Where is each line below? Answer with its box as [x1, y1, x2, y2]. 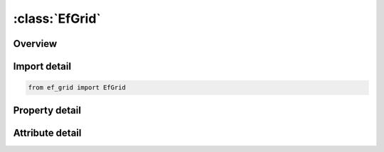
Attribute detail [13, 126, 82, 139]
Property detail [13, 104, 82, 116]
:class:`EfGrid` [13, 11, 101, 26]
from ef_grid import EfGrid [28, 84, 126, 92]
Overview [13, 38, 58, 50]
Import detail [13, 60, 71, 72]
